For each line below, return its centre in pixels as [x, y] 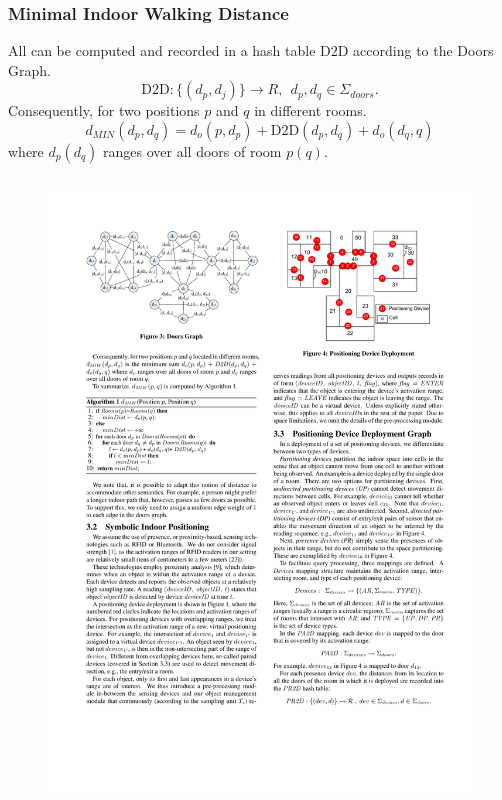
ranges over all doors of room [192, 151]
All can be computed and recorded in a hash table [162, 50]
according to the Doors [423, 50]
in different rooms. [310, 110]
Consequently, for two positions [104, 110]
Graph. [29, 69]
